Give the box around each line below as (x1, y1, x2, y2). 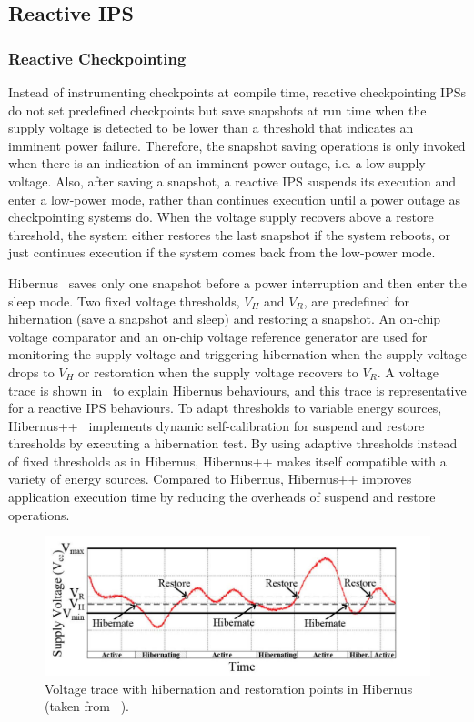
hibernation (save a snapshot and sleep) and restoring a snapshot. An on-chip (8, 309, 441, 328)
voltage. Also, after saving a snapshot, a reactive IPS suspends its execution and (8, 171, 457, 190)
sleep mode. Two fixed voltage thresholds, (8, 291, 240, 310)
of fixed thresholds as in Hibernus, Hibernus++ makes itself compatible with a (8, 451, 447, 470)
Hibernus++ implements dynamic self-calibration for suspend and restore (8, 416, 425, 435)
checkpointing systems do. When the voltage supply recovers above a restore (8, 207, 434, 226)
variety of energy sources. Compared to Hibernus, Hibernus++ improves (8, 469, 412, 488)
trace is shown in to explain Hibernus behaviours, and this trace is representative (8, 380, 467, 399)
